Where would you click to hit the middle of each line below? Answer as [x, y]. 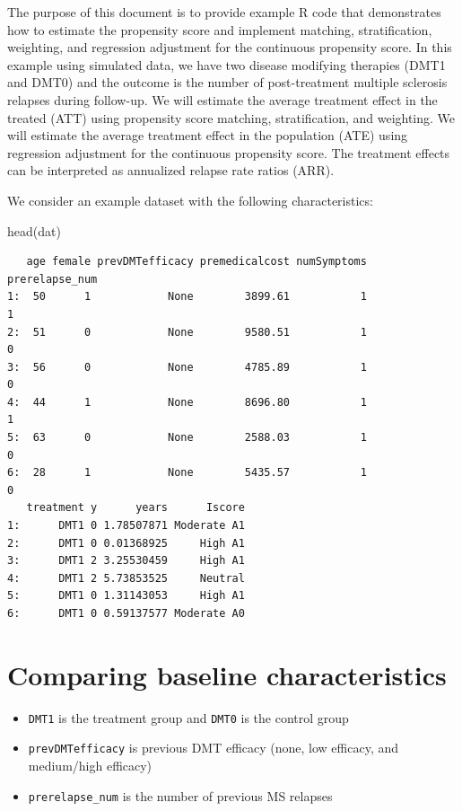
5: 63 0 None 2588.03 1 [187, 438]
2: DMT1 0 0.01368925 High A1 [126, 543]
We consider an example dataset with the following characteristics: [190, 200]
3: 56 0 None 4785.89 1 [187, 367]
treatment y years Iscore [135, 508]
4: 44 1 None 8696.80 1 [187, 402]
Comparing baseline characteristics [227, 674]
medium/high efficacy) [90, 766]
